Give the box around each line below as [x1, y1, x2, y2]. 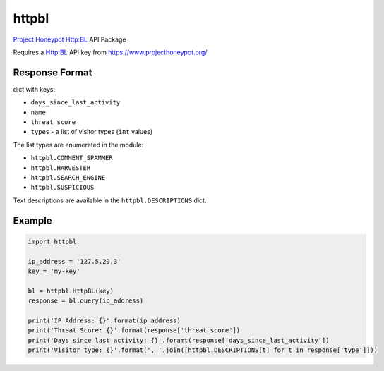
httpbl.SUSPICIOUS [30, 183, 95, 192]
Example [13, 214, 52, 226]
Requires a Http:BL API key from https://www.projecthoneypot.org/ [13, 48, 208, 56]
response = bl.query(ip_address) [28, 297, 144, 305]
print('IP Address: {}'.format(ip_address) [28, 316, 181, 324]
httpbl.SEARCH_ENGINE [30, 174, 106, 181]
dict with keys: [13, 85, 56, 93]
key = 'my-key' [28, 267, 80, 275]
